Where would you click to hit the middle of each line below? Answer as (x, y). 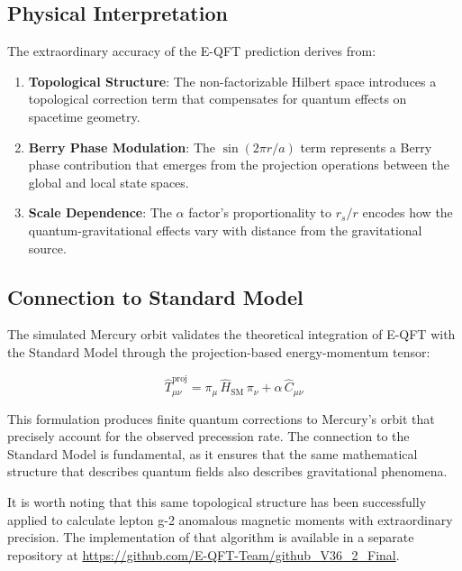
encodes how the (408, 212)
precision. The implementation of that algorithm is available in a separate (211, 537)
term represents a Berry (366, 147)
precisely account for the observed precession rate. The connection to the (208, 436)
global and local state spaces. (109, 182)
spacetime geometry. (84, 116)
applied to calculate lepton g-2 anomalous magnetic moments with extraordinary (230, 519)
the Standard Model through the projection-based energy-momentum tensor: (219, 351)
